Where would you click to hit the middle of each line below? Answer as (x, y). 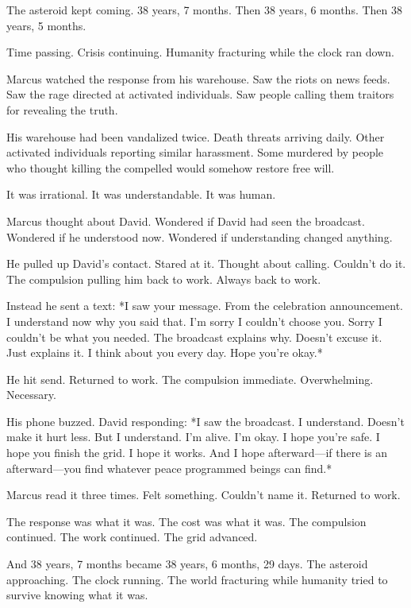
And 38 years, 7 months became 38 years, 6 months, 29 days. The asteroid (187, 564)
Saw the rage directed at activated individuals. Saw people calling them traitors (200, 94)
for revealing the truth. (62, 109)
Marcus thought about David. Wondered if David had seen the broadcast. (186, 221)
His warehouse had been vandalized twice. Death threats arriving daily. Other (196, 136)
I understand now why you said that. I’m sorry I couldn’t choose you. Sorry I (194, 321)
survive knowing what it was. (77, 595)
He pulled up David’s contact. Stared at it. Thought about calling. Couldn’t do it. (206, 263)
